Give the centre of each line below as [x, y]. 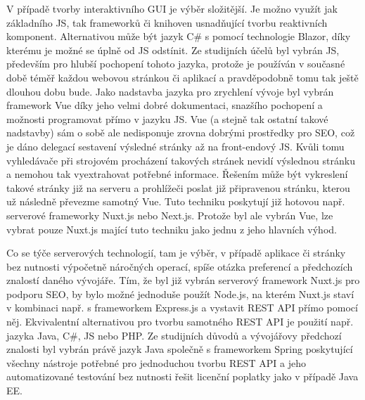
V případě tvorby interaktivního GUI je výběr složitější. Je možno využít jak [172, 8]
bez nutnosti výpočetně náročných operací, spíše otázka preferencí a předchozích [180, 266]
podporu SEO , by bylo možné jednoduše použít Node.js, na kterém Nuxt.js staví [180, 293]
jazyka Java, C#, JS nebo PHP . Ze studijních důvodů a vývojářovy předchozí [174, 335]
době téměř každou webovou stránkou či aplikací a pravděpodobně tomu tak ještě [182, 77]
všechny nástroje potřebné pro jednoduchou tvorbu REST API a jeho [156, 362]
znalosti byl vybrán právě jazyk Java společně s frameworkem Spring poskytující [180, 349]
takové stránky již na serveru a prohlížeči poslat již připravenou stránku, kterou [178, 187]
